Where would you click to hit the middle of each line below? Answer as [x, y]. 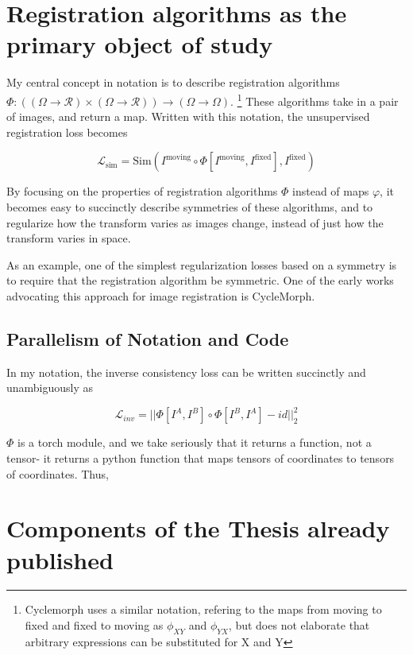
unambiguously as [50, 388]
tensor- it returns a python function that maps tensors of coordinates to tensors [201, 457]
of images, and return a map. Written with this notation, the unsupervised [188, 116]
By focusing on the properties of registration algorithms [142, 191]
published [60, 559]
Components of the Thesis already [198, 528]
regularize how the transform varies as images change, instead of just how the [195, 222]
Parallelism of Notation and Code [148, 338]
